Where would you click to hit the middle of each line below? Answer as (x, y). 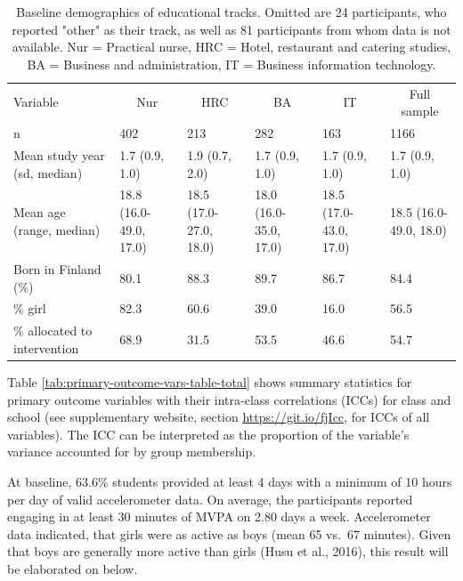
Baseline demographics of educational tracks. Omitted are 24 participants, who (231, 12)
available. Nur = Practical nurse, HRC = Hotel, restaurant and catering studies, (231, 47)
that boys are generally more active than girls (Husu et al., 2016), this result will (228, 551)
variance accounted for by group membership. (132, 452)
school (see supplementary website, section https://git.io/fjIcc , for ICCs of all (219, 417)
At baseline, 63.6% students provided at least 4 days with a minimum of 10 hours (230, 481)
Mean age (40, 211)
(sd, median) (48, 172)
